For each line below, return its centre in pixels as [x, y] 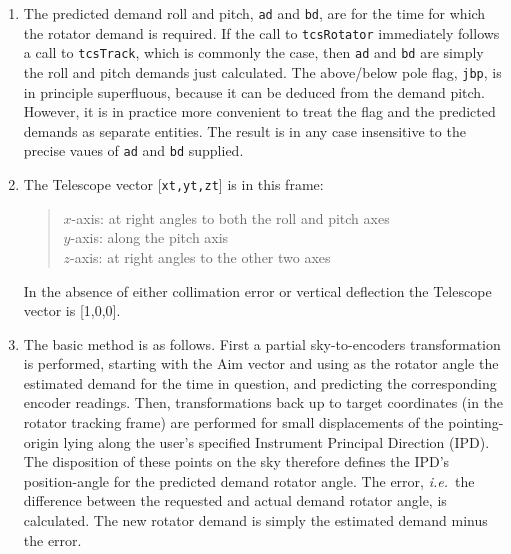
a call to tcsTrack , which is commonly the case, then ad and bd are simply [253, 52]
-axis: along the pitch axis [149, 237]
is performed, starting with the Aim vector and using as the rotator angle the [261, 363]
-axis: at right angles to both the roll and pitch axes [230, 217]
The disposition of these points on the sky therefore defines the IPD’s [236, 461]
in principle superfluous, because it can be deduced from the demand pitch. [254, 91]
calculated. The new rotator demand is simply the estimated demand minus [255, 520]
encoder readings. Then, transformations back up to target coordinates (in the [263, 402]
